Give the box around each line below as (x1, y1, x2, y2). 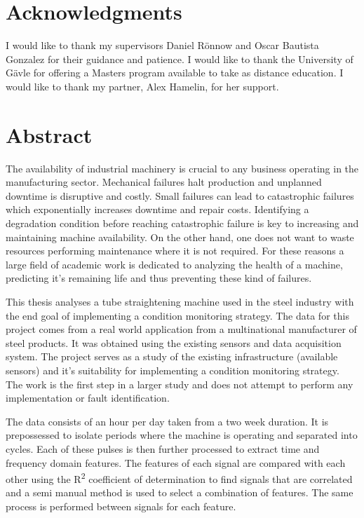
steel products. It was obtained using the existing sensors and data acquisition (6, 335, 342, 350)
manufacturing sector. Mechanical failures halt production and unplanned (6, 175, 322, 189)
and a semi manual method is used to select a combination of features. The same (6, 485, 353, 500)
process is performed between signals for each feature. (6, 498, 236, 513)
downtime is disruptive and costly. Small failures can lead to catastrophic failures (6, 188, 354, 203)
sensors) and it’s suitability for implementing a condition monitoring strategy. (6, 362, 339, 377)
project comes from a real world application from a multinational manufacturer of (6, 322, 357, 336)
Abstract (6, 120, 93, 149)
